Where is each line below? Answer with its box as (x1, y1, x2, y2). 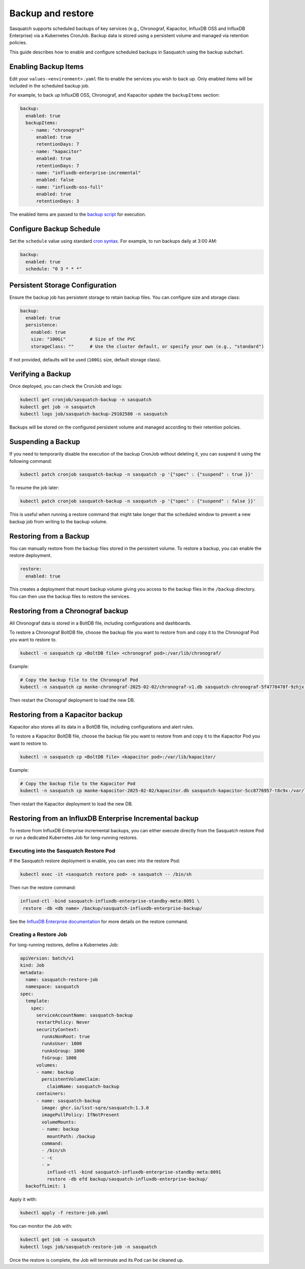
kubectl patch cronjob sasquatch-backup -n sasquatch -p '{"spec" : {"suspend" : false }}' (20, 498, 256, 504)
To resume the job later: (9, 485, 59, 491)
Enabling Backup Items (9, 62, 84, 71)
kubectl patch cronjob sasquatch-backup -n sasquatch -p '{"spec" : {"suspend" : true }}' (20, 471, 254, 477)
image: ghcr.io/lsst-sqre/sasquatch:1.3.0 (41, 1105, 149, 1111)
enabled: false (36, 177, 74, 183)
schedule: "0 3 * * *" (25, 266, 82, 272)
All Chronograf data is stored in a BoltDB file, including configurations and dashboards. (9, 620, 192, 626)
